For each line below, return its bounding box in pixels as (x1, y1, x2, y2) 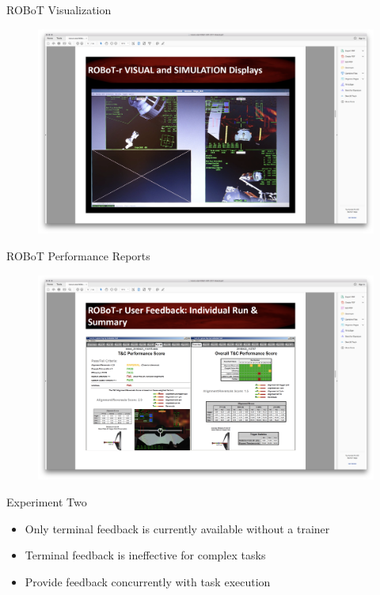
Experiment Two (6, 493, 87, 510)
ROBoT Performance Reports (6, 247, 150, 263)
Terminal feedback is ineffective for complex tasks (25, 547, 266, 563)
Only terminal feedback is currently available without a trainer (25, 520, 330, 536)
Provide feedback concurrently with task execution (25, 573, 271, 589)
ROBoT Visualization (6, 2, 112, 17)
